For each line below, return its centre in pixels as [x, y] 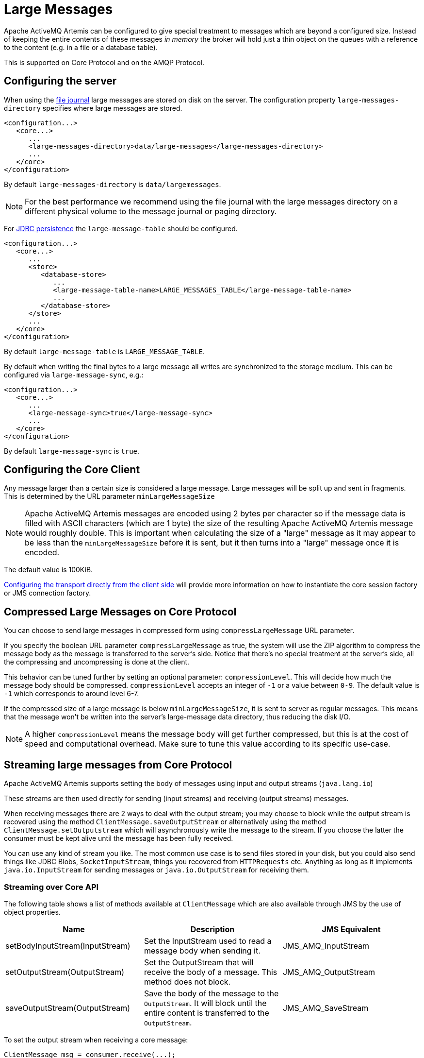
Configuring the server [60, 81]
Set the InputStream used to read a [208, 941]
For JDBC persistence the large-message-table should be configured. [121, 228]
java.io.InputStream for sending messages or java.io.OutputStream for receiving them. [156, 870]
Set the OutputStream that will [199, 962]
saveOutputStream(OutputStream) [68, 1008]
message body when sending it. [202, 950]
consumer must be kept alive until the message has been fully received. [119, 838]
